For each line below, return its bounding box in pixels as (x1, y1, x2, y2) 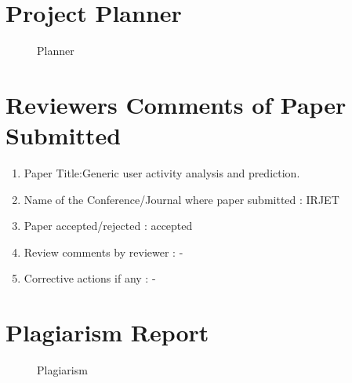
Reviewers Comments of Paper (5, 88, 347, 120)
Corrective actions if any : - (24, 270, 156, 286)
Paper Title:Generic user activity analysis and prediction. (24, 165, 300, 181)
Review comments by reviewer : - (24, 243, 183, 260)
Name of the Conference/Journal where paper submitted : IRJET (24, 191, 339, 207)
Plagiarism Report (5, 316, 209, 348)
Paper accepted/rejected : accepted (24, 217, 193, 234)
